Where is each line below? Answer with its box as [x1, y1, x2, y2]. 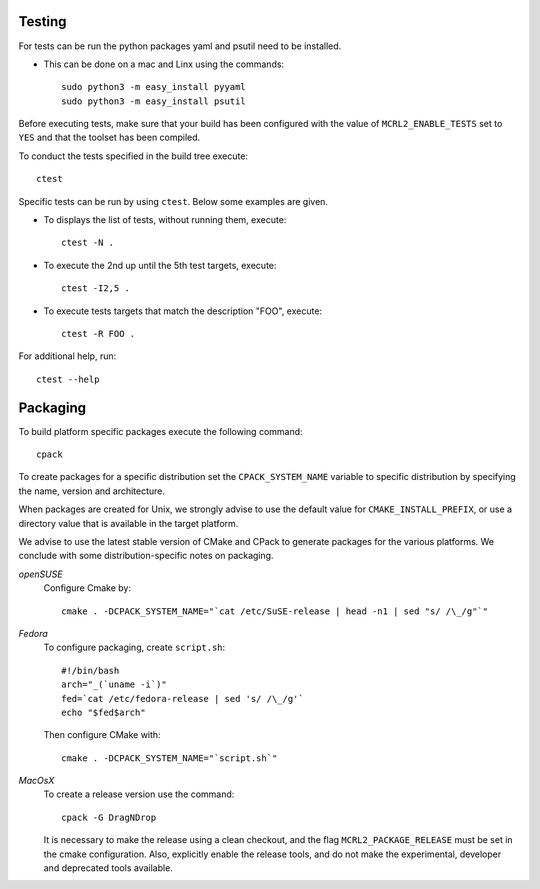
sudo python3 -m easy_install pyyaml [61, 81, 247, 93]
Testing [18, 13, 67, 30]
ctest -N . [61, 237, 115, 249]
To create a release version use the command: [43, 788, 235, 800]
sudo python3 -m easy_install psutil [61, 95, 247, 107]
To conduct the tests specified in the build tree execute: [18, 150, 249, 162]
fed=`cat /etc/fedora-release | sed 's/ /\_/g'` [61, 693, 304, 704]
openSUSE [18, 568, 64, 580]
